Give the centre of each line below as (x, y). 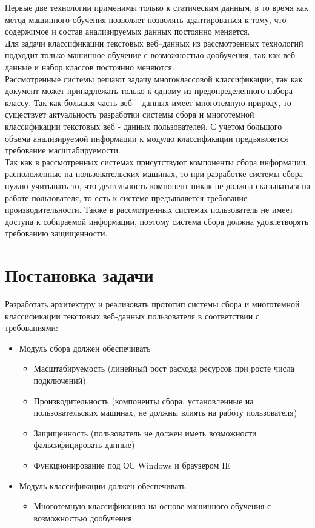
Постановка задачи (79, 275)
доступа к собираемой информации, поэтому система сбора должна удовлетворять (157, 221)
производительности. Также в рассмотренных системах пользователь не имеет (149, 209)
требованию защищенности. (56, 233)
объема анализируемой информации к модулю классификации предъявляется (147, 138)
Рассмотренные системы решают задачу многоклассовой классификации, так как (154, 79)
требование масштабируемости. (63, 150)
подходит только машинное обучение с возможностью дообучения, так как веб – (154, 55)
